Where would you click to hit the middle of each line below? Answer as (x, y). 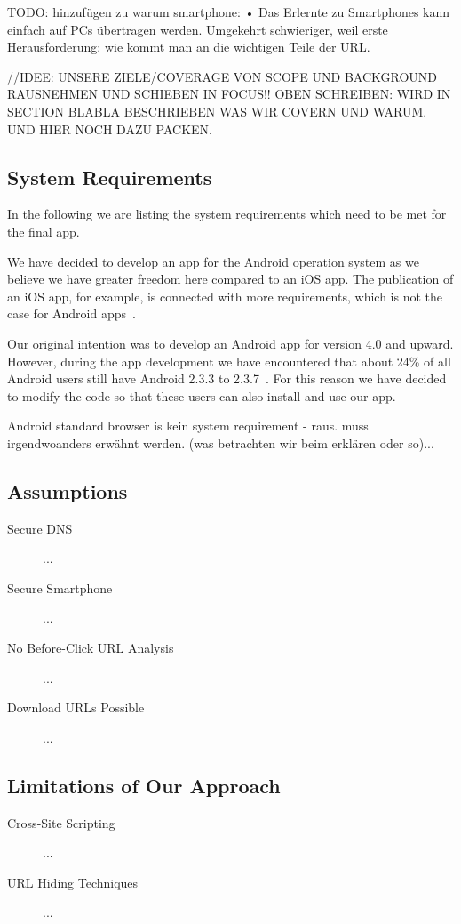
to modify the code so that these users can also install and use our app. (202, 395)
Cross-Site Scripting (61, 822)
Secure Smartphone (60, 587)
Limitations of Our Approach (144, 785)
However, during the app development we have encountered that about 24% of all (229, 361)
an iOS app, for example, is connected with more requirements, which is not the (225, 296)
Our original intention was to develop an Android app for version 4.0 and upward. (230, 343)
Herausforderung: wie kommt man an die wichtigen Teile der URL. (189, 47)
